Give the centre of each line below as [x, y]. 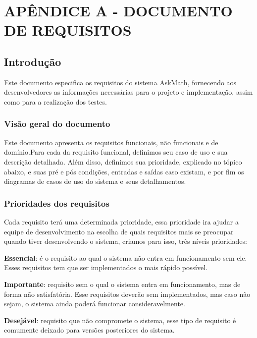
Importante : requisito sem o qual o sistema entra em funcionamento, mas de [122, 284]
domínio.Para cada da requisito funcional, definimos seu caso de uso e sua [116, 152]
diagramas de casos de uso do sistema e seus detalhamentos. [95, 181]
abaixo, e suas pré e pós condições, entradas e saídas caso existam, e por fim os [124, 171]
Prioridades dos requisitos [57, 203]
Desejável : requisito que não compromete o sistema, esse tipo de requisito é [120, 320]
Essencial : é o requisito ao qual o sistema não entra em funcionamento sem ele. [126, 257]
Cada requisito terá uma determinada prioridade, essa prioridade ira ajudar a [121, 221]
